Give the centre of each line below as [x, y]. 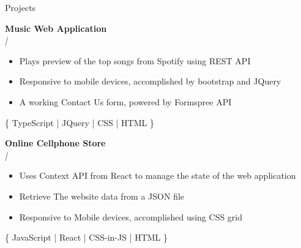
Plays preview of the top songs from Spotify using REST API [135, 60]
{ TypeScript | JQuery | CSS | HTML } [80, 122]
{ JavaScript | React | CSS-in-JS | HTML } [87, 237]
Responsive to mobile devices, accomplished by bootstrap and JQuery [150, 81]
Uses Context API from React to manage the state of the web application [158, 175]
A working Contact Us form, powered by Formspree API [125, 101]
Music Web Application [56, 28]
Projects [20, 7]
